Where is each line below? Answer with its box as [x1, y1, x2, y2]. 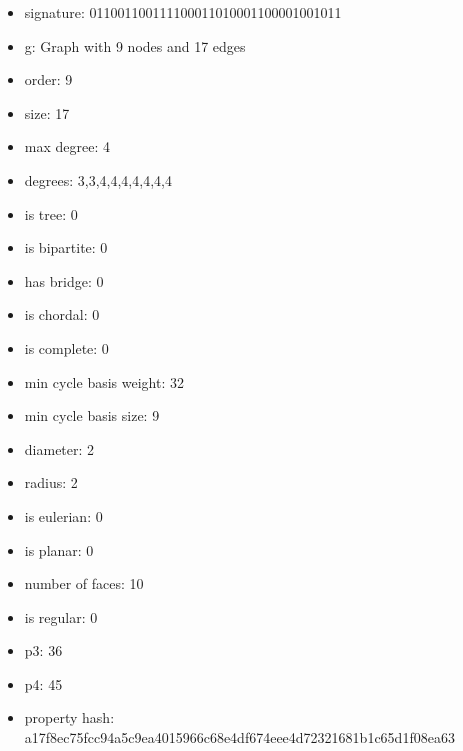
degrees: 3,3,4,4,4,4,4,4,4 [24, 169, 172, 190]
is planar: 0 [24, 539, 94, 560]
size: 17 [24, 102, 70, 123]
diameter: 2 [24, 438, 95, 459]
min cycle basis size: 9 [24, 405, 160, 426]
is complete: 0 [24, 337, 109, 358]
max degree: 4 [24, 136, 110, 157]
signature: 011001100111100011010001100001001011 [24, 2, 342, 22]
